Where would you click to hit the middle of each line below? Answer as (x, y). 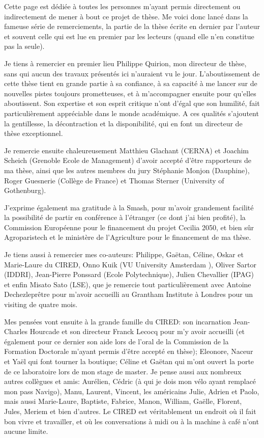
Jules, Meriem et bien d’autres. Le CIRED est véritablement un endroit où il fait (130, 411)
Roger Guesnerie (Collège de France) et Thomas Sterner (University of (114, 180)
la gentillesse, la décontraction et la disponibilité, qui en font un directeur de (123, 123)
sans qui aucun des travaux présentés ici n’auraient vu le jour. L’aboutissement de (132, 73)
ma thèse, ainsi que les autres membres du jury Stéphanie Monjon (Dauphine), (127, 170)
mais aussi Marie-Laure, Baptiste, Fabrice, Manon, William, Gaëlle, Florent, (123, 401)
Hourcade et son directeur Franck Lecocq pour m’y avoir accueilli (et (137, 331)
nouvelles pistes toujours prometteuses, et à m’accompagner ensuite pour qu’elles (130, 93)
